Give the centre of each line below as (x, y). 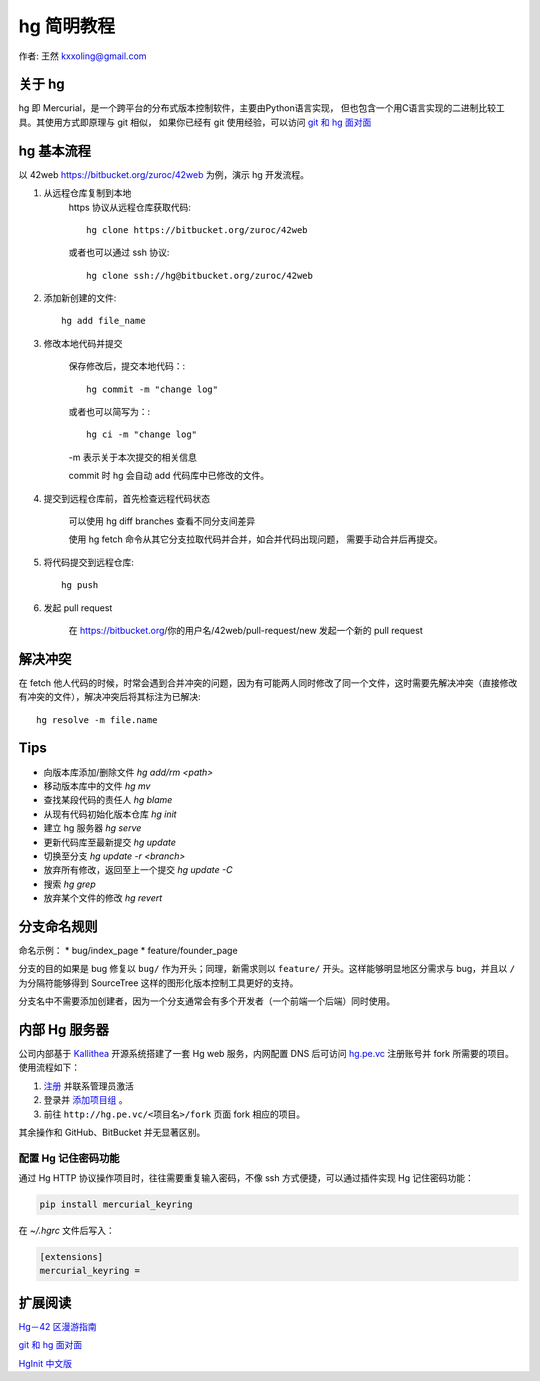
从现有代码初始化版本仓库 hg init (110, 814)
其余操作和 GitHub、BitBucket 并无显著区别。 (112, 1132)
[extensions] (71, 1257)
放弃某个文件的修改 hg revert (103, 898)
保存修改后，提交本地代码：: (127, 366)
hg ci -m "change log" (142, 434)
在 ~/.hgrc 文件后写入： (66, 1231)
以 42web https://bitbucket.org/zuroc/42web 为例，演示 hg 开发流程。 (164, 174)
